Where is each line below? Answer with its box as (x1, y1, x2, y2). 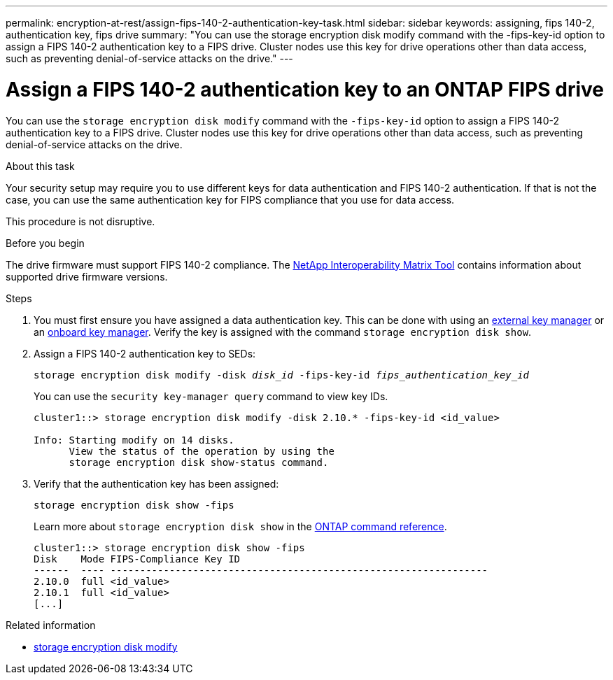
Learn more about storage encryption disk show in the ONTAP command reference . (34, 520, 447, 532)
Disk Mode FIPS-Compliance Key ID (34, 553, 241, 565)
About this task (6, 160, 75, 172)
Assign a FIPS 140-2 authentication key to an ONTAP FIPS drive (6, 77, 605, 101)
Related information (6, 618, 96, 631)
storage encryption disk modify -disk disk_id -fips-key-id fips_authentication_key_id (34, 369, 530, 381)
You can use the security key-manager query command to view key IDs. (34, 390, 388, 402)
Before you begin (6, 236, 85, 249)
